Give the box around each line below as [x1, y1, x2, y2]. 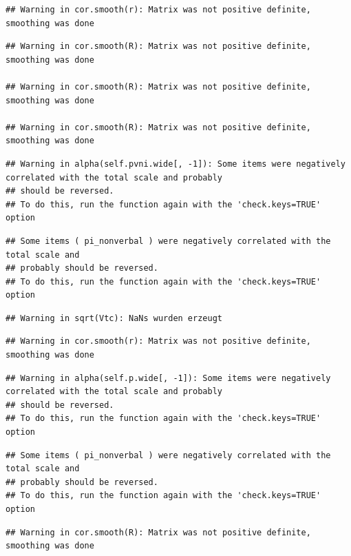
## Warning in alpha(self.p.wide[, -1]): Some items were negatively [6, 373, 331, 383]
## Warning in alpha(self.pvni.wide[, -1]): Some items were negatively [6, 158, 345, 169]
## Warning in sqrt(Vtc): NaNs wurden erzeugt [6, 313, 222, 323]
